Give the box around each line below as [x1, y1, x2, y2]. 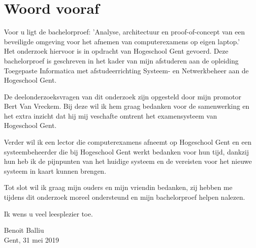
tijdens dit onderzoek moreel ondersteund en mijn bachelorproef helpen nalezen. [4, 192, 245, 202]
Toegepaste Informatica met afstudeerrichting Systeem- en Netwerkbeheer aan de [4, 65, 249, 75]
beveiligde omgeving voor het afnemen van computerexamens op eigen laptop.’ [4, 36, 240, 46]
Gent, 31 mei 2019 [4, 234, 59, 245]
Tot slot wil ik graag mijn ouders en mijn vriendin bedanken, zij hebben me [4, 182, 232, 192]
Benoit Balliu [4, 225, 44, 235]
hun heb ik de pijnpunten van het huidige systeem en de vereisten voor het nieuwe [4, 156, 252, 166]
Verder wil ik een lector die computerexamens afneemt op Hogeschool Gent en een [4, 137, 252, 147]
